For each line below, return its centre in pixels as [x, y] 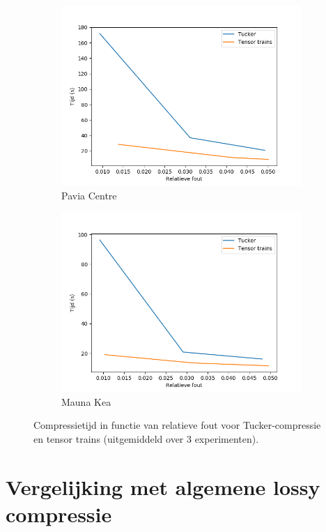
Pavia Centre [89, 195]
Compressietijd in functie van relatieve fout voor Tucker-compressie [177, 425]
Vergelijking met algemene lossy [163, 486]
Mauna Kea [86, 401]
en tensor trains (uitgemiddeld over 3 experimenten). [146, 438]
